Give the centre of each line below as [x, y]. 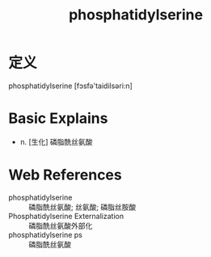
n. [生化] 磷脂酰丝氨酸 [56, 141]
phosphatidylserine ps [45, 234]
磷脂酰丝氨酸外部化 [61, 225]
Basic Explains [58, 118]
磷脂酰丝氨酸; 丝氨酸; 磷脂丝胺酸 [82, 207]
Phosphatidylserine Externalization [66, 216]
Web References [65, 175]
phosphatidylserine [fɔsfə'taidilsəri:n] [71, 86]
